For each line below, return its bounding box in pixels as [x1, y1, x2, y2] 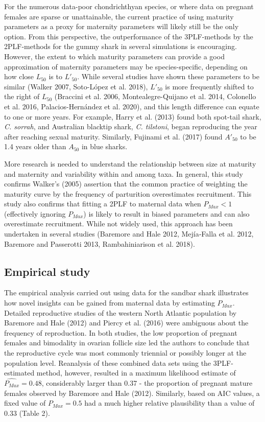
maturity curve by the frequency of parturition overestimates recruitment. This [4, 188, 252, 199]
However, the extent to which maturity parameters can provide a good [4, 51, 225, 61]
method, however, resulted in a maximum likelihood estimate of [36, 367, 236, 378]
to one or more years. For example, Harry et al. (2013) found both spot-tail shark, [4, 111, 261, 122]
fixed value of [4, 397, 46, 408]
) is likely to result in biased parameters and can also [83, 208, 250, 219]
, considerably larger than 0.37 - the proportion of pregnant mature [41, 378, 253, 388]
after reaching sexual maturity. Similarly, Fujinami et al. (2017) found [4, 131, 223, 142]
